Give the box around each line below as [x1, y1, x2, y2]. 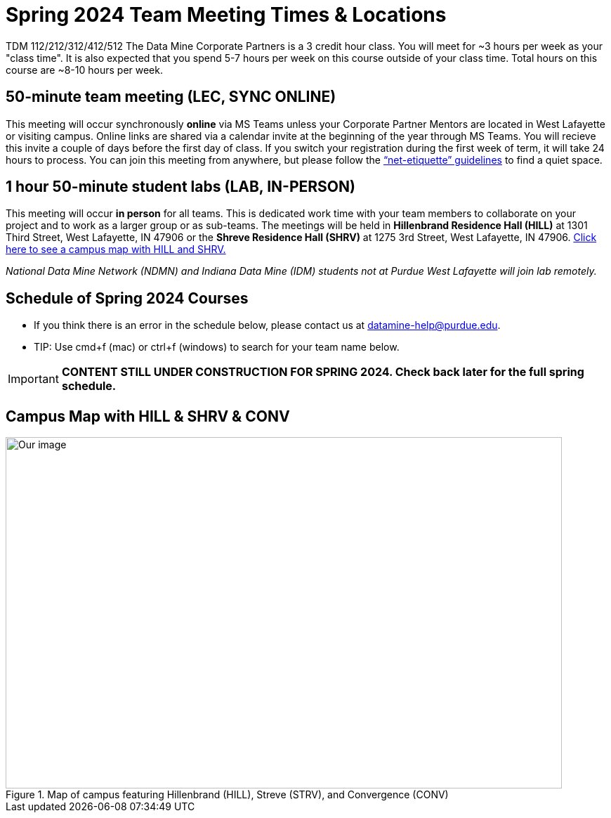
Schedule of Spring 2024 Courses [6, 289, 249, 307]
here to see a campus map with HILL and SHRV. [6, 243, 226, 256]
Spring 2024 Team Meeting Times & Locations [6, 3, 447, 27]
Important [8, 372, 59, 387]
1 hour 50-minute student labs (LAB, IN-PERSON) [6, 178, 355, 196]
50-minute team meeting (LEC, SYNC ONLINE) [6, 88, 336, 106]
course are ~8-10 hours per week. [6, 63, 163, 76]
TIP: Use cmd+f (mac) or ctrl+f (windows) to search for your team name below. [34, 341, 400, 353]
